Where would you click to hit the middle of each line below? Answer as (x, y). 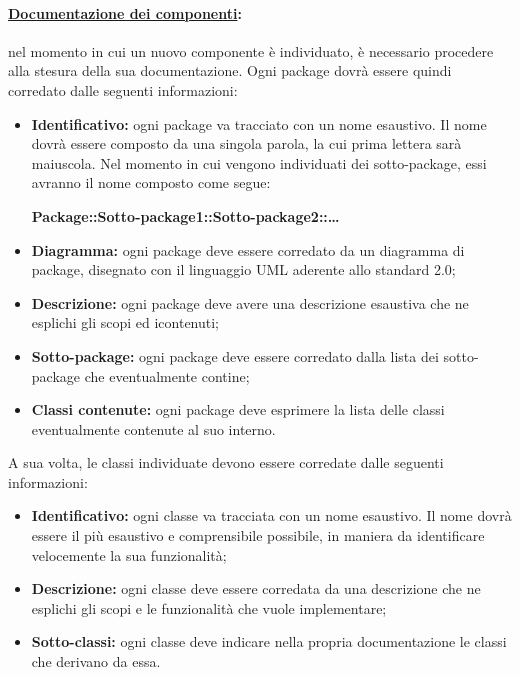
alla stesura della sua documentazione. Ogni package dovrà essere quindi (230, 70)
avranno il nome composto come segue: (151, 182)
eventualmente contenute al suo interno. (153, 428)
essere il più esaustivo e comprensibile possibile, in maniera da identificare (258, 535)
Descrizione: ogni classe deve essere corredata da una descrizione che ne (256, 588)
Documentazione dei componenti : (125, 12)
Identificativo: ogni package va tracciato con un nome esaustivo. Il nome (259, 123)
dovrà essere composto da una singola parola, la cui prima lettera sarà (246, 143)
